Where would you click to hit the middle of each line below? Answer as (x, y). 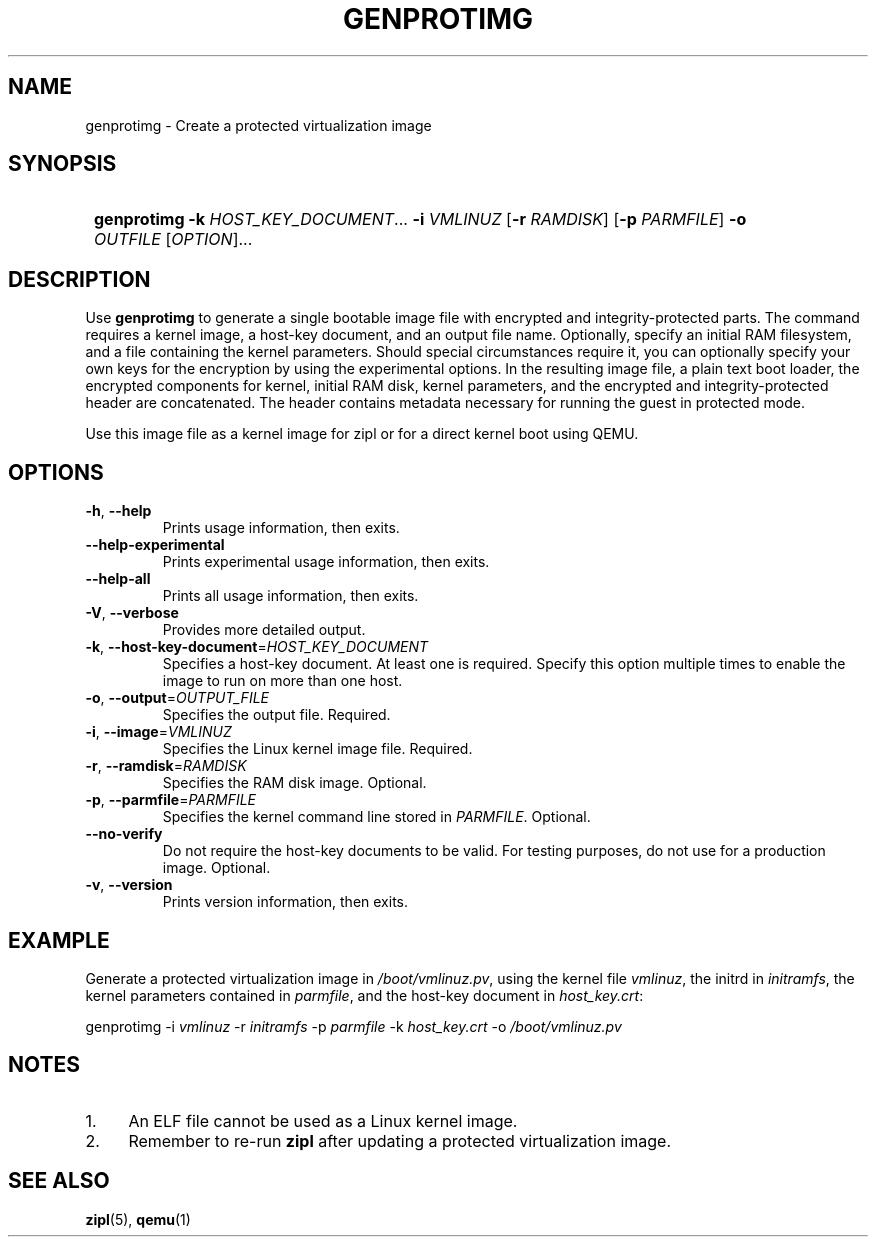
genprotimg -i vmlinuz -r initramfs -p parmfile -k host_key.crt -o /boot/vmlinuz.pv (353, 1026)
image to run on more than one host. (282, 681)
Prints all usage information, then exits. (290, 596)
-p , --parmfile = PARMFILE (170, 800)
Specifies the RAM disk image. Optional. (294, 783)
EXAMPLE (59, 940)
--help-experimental (155, 545)
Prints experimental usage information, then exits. (326, 562)
